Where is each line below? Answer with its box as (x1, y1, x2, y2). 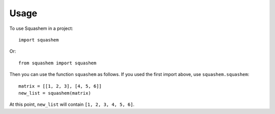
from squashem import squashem (18, 60, 97, 66)
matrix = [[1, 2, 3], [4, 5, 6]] (18, 83, 102, 89)
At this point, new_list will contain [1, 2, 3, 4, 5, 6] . (9, 101, 135, 107)
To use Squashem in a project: (9, 25, 73, 31)
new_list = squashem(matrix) (18, 90, 91, 96)
